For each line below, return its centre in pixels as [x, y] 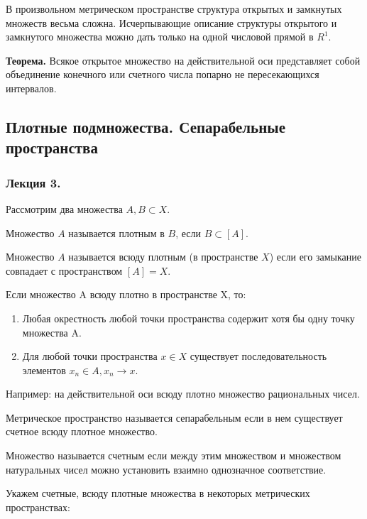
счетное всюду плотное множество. [82, 431]
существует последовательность [258, 356]
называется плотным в [116, 233]
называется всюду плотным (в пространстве [163, 257]
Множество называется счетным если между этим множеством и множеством [174, 455]
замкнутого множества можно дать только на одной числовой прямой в [160, 37]
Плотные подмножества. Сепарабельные [146, 126]
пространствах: [38, 507]
